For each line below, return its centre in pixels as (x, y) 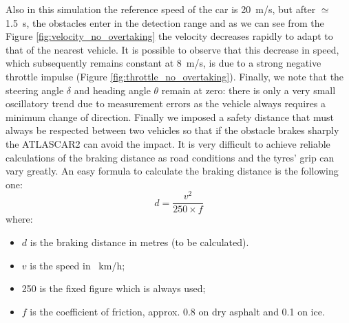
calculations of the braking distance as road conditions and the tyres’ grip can (170, 157)
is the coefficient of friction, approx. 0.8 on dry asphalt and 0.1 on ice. (177, 311)
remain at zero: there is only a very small (248, 90)
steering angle (35, 90)
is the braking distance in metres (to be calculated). (139, 242)
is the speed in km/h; (77, 265)
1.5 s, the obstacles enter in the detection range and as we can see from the (165, 22)
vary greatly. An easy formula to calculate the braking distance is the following (172, 171)
